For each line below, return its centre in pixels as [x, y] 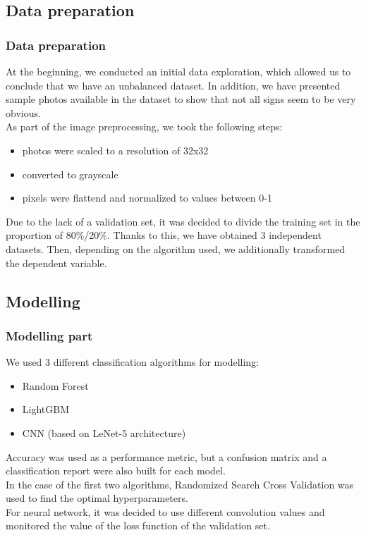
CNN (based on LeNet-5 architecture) [104, 432]
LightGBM [46, 409]
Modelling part [49, 335]
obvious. [23, 112]
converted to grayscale [70, 174]
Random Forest [55, 385]
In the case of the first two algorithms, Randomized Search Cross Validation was [180, 484]
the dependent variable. [56, 263]
